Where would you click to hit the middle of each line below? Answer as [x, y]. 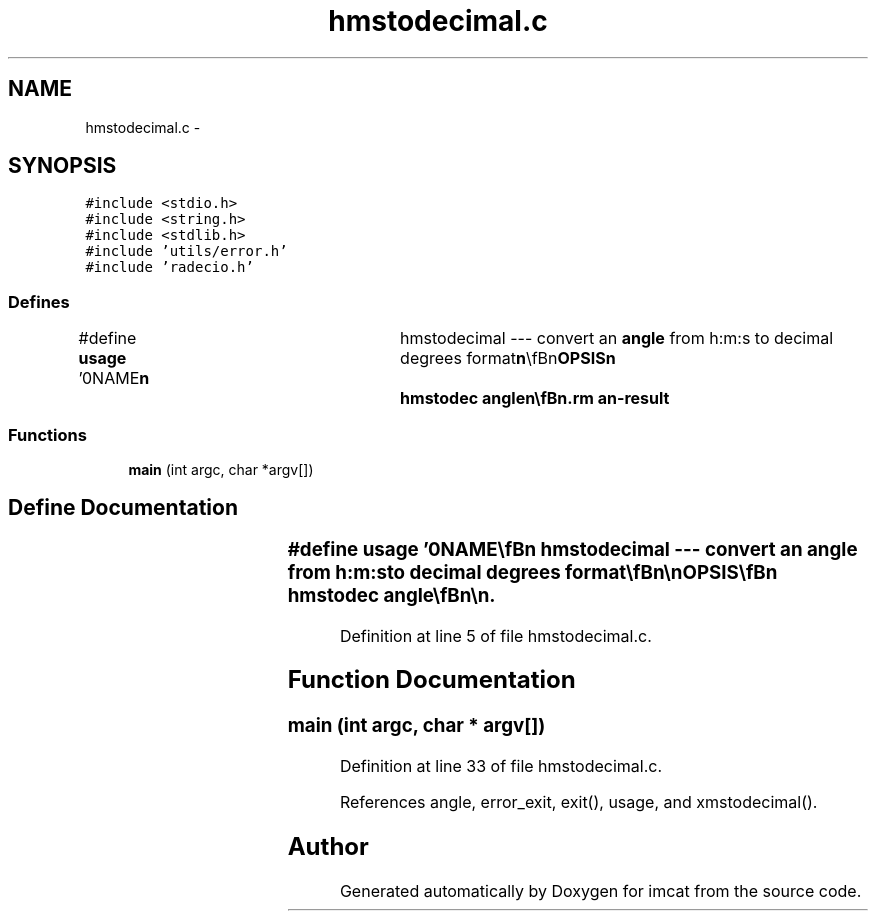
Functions [47, 434]
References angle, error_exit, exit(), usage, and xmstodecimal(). [578, 802]
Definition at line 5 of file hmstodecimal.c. [495, 635]
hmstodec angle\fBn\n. [391, 595]
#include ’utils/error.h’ [186, 251]
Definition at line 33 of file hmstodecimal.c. [501, 766]
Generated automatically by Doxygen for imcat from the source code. [600, 890]
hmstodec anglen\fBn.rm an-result [535, 398]
